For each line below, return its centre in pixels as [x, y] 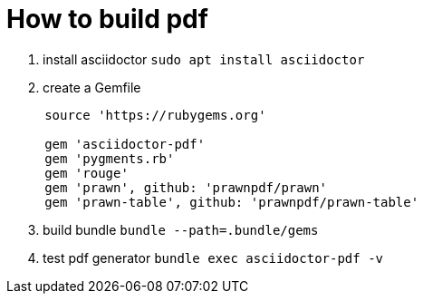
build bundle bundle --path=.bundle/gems [181, 229]
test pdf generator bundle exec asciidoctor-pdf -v [213, 257]
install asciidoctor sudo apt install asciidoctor [204, 59]
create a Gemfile [92, 87]
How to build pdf [107, 19]
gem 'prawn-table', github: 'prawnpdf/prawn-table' [232, 202]
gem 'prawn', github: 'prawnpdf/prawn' [186, 187]
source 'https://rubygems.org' [155, 115]
